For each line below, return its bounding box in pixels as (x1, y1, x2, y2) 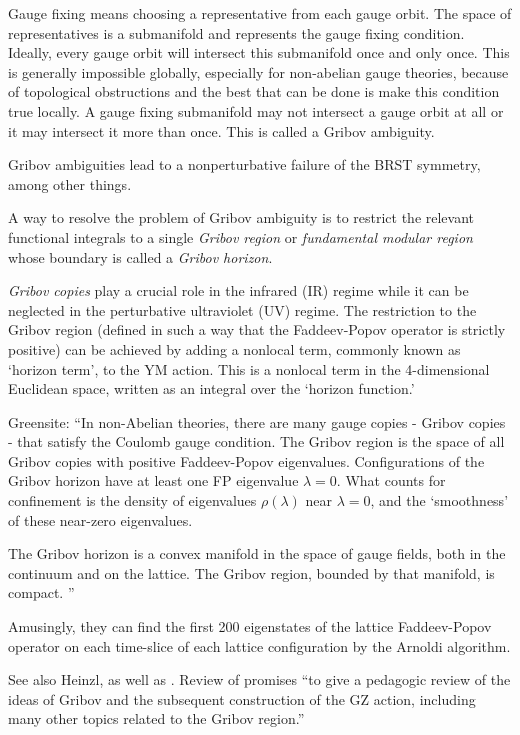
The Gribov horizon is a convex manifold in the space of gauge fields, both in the (8, 543, 506, 564)
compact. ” (8, 582, 75, 603)
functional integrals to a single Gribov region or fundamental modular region (8, 226, 473, 247)
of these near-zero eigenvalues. (8, 509, 193, 530)
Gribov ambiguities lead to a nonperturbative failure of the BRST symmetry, (8, 154, 481, 175)
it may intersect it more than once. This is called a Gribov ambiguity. (8, 120, 435, 141)
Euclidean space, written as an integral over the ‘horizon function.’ (8, 378, 415, 399)
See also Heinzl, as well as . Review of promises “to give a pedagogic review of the (8, 669, 511, 690)
